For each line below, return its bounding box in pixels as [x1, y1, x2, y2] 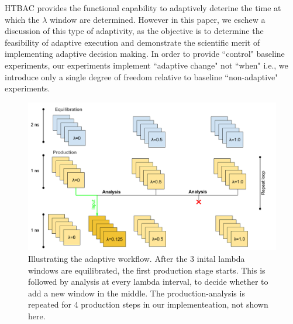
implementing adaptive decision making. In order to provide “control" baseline [5, 47, 285, 60]
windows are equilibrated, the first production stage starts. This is [28, 264, 266, 276]
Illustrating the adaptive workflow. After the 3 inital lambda [28, 252, 245, 264]
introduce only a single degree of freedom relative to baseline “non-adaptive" [5, 70, 278, 83]
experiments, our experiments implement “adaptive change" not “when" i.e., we [5, 59, 288, 71]
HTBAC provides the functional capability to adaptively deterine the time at [5, 2, 281, 13]
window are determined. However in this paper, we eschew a [50, 13, 266, 25]
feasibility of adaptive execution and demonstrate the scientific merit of [5, 36, 260, 48]
